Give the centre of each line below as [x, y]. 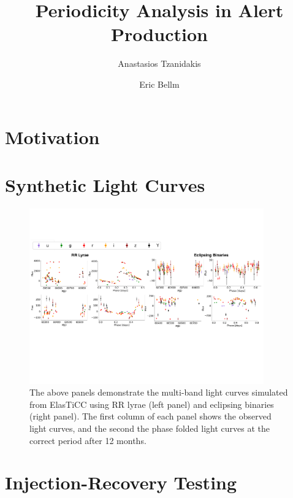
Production [159, 34]
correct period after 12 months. [88, 440]
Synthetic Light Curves [105, 184]
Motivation [52, 136]
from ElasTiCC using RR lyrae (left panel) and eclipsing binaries [152, 404]
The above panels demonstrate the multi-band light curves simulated [159, 392]
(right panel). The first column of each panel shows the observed [150, 416]
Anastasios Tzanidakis [159, 63]
